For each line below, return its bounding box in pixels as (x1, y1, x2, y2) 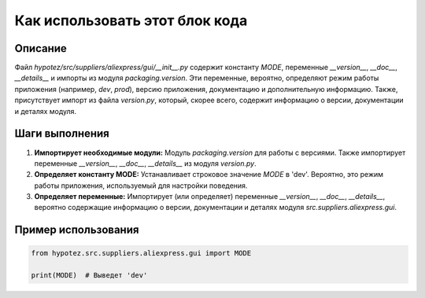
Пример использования (14, 223, 139, 237)
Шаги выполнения (14, 127, 109, 141)
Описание (14, 42, 67, 55)
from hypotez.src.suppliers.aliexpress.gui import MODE (31, 248, 252, 258)
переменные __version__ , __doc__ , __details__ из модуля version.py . (34, 158, 257, 168)
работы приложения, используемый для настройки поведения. (34, 181, 248, 190)
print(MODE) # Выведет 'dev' (31, 271, 148, 280)
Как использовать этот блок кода (14, 12, 248, 29)
